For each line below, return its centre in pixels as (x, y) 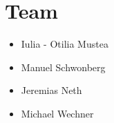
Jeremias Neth (51, 90)
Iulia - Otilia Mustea (65, 44)
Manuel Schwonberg (63, 67)
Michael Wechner (57, 113)
